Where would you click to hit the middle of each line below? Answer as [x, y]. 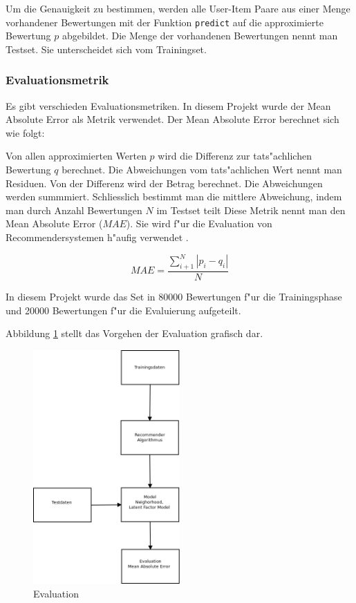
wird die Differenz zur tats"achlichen [235, 156]
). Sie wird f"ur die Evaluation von [199, 223]
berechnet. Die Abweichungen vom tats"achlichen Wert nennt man [202, 170]
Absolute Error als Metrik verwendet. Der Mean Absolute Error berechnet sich [172, 119]
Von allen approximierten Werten [76, 156]
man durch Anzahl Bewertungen [74, 210]
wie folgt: [25, 132]
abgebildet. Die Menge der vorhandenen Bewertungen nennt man [200, 36]
